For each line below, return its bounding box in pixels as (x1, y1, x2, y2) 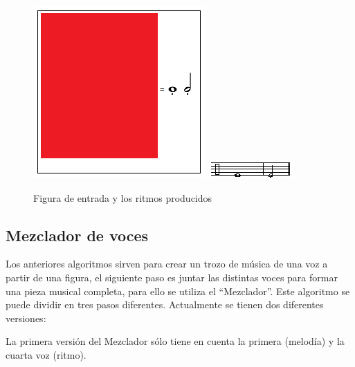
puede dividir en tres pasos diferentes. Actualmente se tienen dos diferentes (6, 297, 324, 312)
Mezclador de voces (6, 224, 149, 245)
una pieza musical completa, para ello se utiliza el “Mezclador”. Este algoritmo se (6, 283, 350, 298)
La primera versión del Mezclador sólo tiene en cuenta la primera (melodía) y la (6, 334, 345, 348)
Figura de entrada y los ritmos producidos (33, 190, 212, 205)
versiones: (6, 310, 46, 325)
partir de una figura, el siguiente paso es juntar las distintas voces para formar (6, 270, 338, 284)
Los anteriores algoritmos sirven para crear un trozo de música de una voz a (6, 256, 328, 271)
